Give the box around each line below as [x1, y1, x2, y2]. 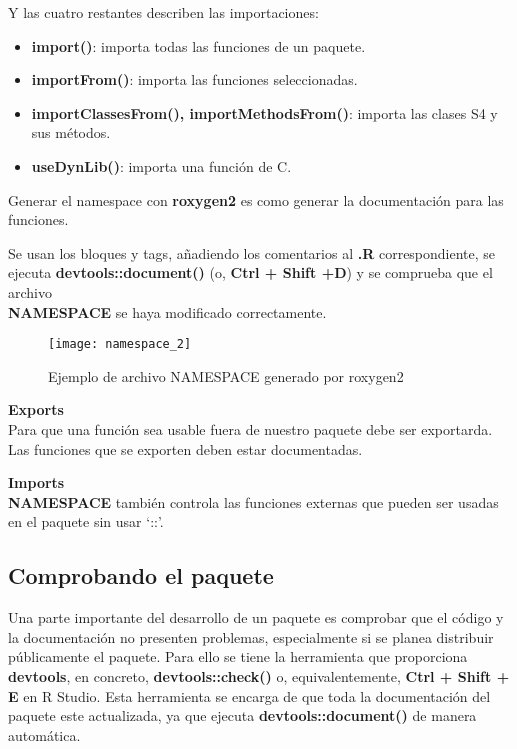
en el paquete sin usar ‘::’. [8, 511, 164, 532]
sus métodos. [31, 122, 111, 143]
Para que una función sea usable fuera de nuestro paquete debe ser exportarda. [8, 418, 493, 439]
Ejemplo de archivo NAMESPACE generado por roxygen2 [48, 365, 404, 386]
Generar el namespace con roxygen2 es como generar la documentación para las [8, 189, 504, 210]
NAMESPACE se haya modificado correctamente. [8, 301, 327, 322]
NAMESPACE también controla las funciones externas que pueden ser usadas [8, 491, 499, 512]
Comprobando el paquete [8, 560, 274, 591]
